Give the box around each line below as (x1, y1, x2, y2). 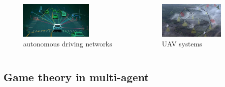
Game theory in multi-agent (3, 69, 149, 84)
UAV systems (161, 38, 202, 48)
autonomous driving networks (23, 38, 112, 48)
